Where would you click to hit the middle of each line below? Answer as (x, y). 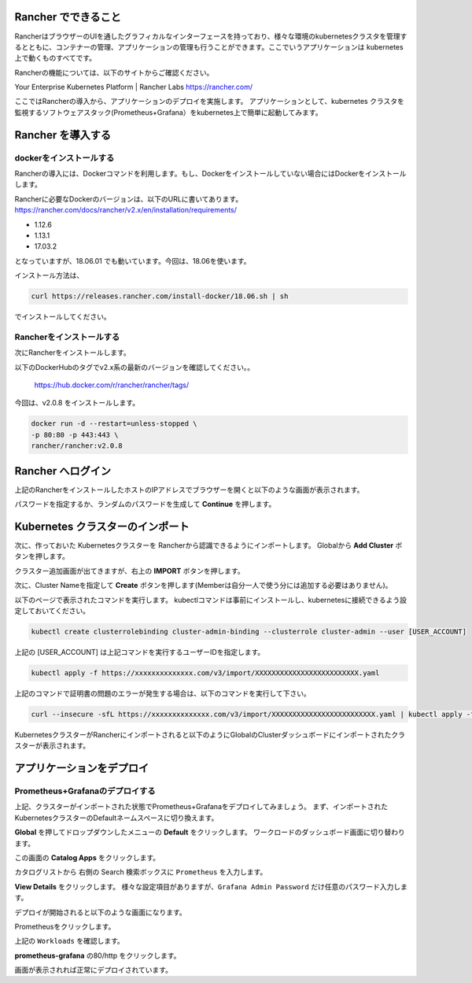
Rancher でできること (68, 17)
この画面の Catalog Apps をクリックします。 (87, 857)
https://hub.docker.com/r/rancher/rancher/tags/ (112, 385)
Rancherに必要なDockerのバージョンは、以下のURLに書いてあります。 (129, 199)
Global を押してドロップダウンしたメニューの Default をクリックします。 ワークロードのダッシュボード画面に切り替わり (210, 832)
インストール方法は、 (49, 275)
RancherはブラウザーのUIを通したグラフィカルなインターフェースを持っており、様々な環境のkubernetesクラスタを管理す (211, 36)
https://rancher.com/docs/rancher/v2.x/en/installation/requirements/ (126, 210)
